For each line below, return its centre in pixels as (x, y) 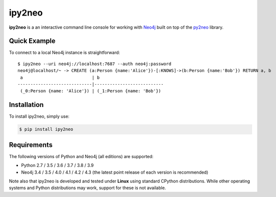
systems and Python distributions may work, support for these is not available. (87, 188)
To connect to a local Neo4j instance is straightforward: (64, 53)
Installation (26, 105)
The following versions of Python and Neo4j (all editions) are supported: (81, 156)
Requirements (31, 145)
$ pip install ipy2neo (46, 129)
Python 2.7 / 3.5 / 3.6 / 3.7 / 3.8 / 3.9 (58, 165)
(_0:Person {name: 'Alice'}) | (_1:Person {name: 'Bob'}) (91, 91)
